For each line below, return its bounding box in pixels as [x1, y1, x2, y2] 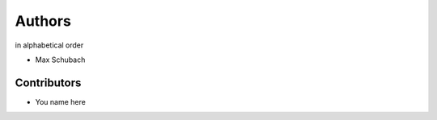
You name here [35, 97, 87, 106]
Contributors [15, 76, 82, 89]
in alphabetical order [15, 40, 84, 50]
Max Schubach [35, 55, 86, 64]
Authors [15, 12, 72, 30]
